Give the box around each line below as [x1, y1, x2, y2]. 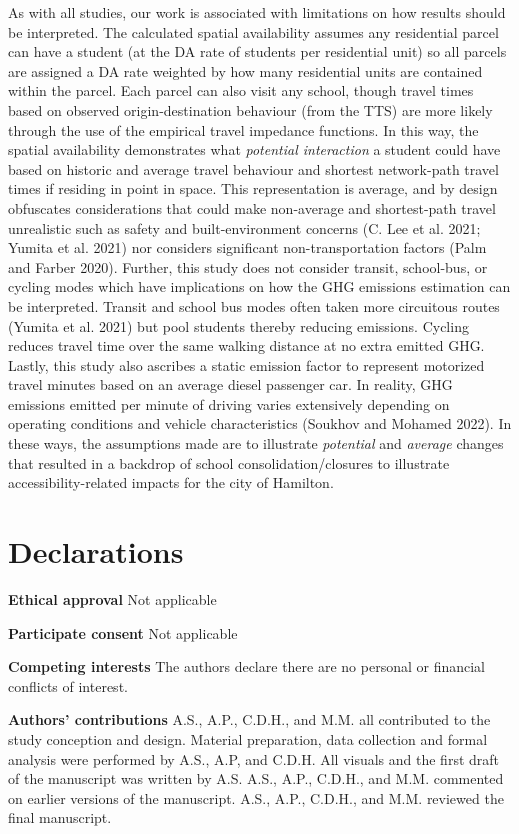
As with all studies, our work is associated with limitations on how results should [8, 2, 506, 22]
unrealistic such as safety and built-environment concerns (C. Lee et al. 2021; [8, 217, 481, 238]
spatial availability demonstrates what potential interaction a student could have [8, 139, 501, 160]
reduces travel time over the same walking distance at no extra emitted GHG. [8, 335, 485, 356]
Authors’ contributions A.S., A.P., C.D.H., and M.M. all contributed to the [8, 709, 491, 730]
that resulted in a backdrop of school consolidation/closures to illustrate [8, 452, 450, 473]
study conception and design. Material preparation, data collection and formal [8, 728, 488, 749]
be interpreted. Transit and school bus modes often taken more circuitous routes [8, 295, 500, 316]
